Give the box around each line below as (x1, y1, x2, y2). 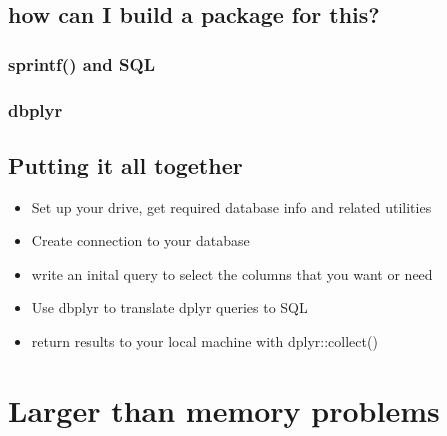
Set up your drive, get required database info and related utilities (31, 196, 432, 217)
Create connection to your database (31, 230, 250, 251)
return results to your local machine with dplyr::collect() (31, 331, 378, 352)
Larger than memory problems (8, 389, 440, 430)
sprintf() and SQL (8, 51, 155, 76)
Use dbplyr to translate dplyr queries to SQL (31, 297, 308, 318)
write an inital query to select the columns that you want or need (31, 263, 433, 284)
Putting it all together (8, 149, 243, 180)
